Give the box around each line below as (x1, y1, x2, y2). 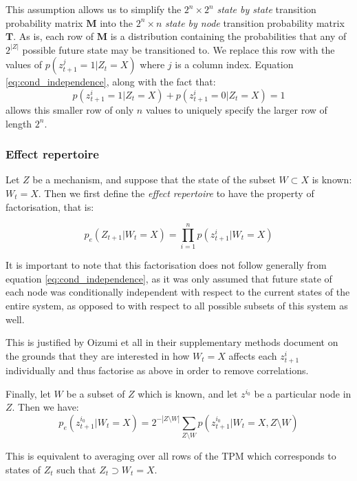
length (6, 116, 32, 130)
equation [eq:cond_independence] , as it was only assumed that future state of (6, 271, 332, 285)
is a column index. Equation (175, 57, 294, 72)
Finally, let (6, 386, 51, 400)
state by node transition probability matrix (164, 15, 345, 30)
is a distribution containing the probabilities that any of (110, 29, 347, 43)
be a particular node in (254, 386, 351, 400)
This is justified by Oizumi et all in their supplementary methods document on (6, 335, 338, 349)
